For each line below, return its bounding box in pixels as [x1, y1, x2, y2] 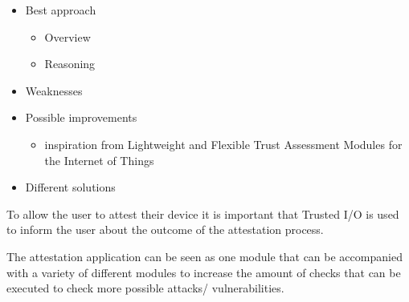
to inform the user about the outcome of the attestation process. [6, 221, 324, 238]
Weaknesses [25, 82, 83, 99]
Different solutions [25, 179, 116, 195]
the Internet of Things [44, 151, 154, 168]
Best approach [25, 2, 96, 18]
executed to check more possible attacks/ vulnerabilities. [6, 280, 284, 296]
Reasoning [44, 55, 96, 72]
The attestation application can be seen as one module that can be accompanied [6, 248, 403, 264]
